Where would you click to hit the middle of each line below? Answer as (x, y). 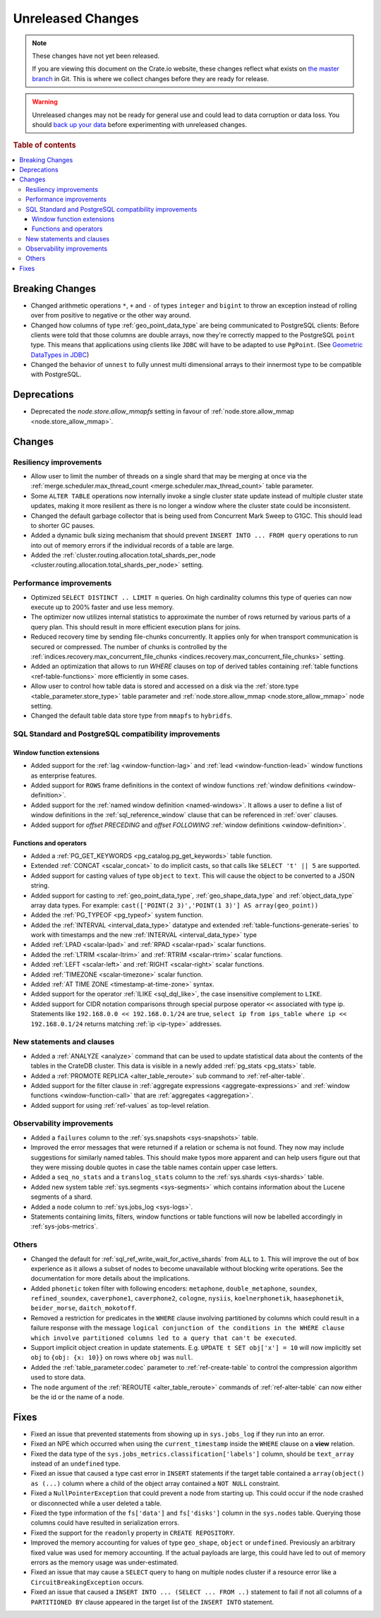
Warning (45, 102)
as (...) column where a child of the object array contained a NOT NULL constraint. (155, 1483)
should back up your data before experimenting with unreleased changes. (139, 124)
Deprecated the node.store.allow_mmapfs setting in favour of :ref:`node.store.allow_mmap (162, 411)
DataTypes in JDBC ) (60, 355)
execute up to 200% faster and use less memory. (102, 607)
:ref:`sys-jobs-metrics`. (64, 1226)
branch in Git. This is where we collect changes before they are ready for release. (151, 78)
